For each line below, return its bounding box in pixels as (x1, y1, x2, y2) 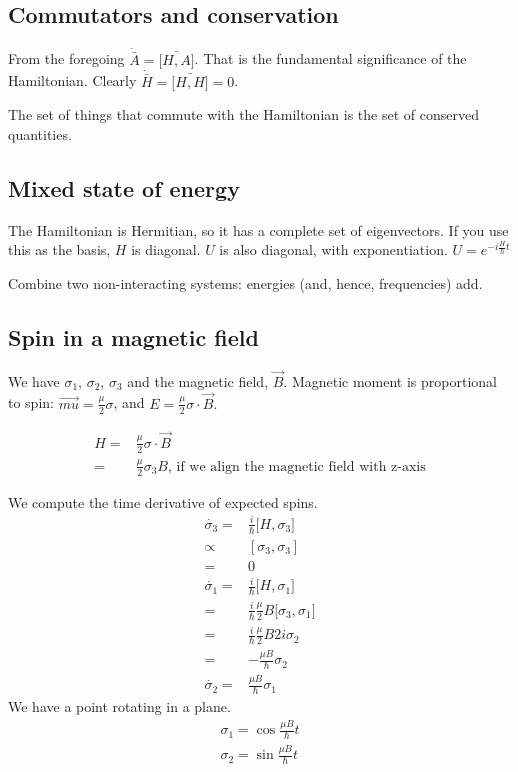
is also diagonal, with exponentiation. (219, 239, 448, 260)
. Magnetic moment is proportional (283, 370, 497, 391)
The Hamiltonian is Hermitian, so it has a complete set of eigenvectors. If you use (8, 219, 509, 240)
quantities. (8, 123, 72, 144)
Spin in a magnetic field (8, 321, 259, 352)
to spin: (8, 392, 54, 413)
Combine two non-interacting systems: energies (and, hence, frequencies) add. (8, 272, 483, 293)
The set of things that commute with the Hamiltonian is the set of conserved (8, 104, 479, 125)
